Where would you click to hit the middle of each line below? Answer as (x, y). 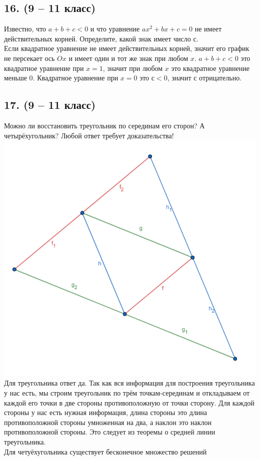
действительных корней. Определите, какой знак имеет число (97, 38)
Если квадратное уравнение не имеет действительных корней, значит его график (127, 48)
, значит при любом (133, 68)
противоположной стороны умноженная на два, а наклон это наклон (108, 422)
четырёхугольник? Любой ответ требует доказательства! (89, 135)
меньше (15, 78)
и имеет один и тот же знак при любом (128, 58)
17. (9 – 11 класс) (50, 105)
